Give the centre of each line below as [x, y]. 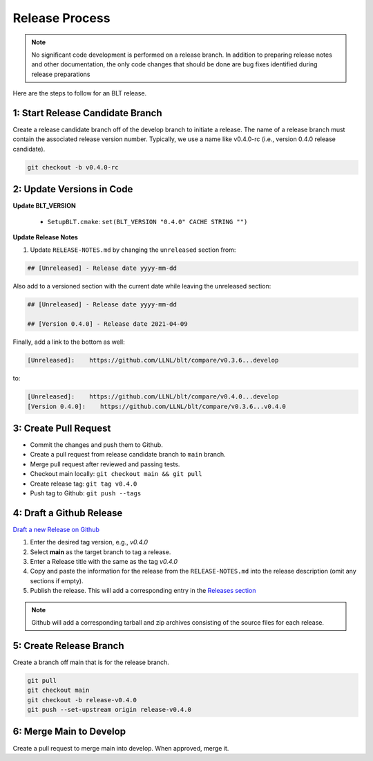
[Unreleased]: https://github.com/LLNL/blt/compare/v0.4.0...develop [153, 397]
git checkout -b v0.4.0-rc [73, 167]
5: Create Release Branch [68, 646]
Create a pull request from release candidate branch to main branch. [128, 455]
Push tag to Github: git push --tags [86, 493]
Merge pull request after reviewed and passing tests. [105, 464]
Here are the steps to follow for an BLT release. [80, 93]
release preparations [61, 74]
